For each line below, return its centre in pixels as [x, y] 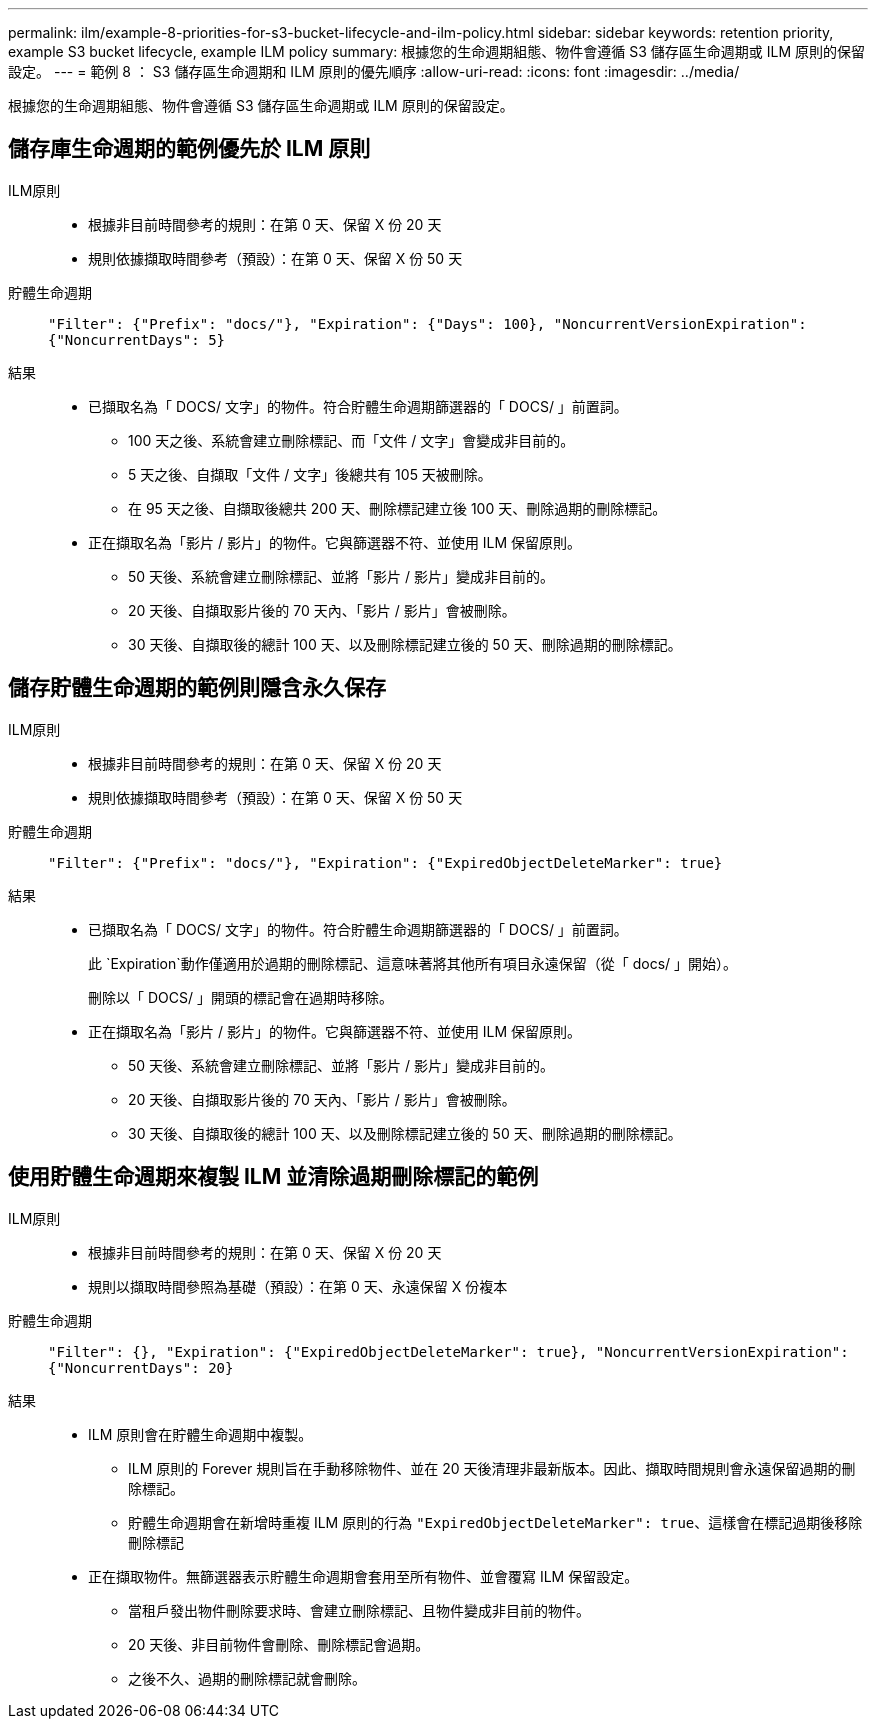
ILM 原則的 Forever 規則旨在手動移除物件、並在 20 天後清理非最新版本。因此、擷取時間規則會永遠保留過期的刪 [492, 1468]
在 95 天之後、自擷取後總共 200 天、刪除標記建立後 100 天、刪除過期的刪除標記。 [397, 508]
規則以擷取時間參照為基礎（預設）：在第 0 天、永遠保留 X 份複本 [298, 1286]
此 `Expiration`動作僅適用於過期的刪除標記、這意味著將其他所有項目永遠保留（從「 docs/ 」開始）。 [413, 963]
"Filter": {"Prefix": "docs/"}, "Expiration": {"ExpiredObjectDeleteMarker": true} [385, 862]
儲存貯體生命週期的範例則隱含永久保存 [197, 688]
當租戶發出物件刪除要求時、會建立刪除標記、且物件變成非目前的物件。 [359, 1610]
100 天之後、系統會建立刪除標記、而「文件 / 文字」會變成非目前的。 [351, 440]
